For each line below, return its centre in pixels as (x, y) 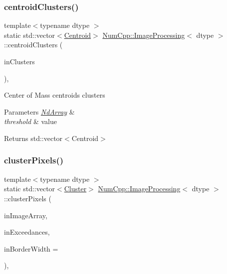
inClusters (19, 61)
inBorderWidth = (31, 248)
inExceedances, (27, 232)
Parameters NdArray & (39, 111)
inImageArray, (26, 215)
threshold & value (30, 121)
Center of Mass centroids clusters (55, 95)
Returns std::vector (33, 138)
